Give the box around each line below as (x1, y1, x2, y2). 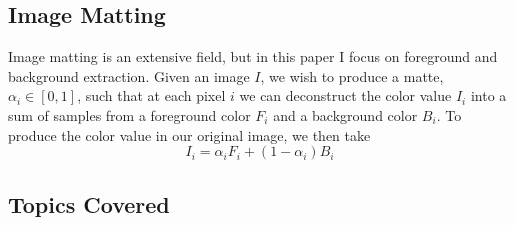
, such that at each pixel (77, 85, 226, 106)
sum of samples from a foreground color (8, 104, 251, 125)
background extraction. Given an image (8, 65, 250, 86)
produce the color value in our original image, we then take (8, 124, 371, 145)
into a (470, 85, 507, 106)
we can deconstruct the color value (239, 85, 452, 106)
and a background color (273, 104, 418, 125)
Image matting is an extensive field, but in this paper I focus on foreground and (8, 46, 498, 67)
